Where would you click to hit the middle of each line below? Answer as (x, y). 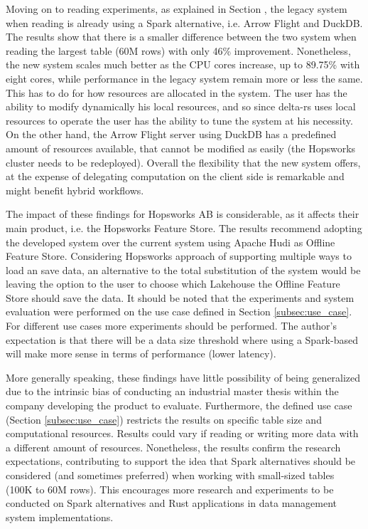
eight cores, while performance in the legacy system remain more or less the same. (184, 78)
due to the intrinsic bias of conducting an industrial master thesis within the (172, 391)
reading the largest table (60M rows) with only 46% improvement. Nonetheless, (178, 50)
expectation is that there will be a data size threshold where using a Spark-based (182, 339)
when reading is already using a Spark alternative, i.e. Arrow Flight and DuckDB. (184, 22)
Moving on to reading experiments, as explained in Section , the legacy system (177, 9)
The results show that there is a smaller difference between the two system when (181, 37)
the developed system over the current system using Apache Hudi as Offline (171, 242)
